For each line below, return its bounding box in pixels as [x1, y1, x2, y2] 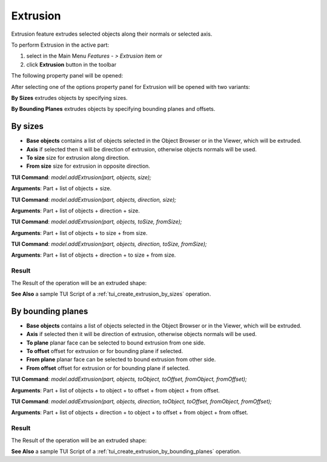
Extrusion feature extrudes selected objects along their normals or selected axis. [11, 30, 213, 38]
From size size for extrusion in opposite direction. [26, 162, 151, 170]
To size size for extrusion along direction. [26, 154, 130, 161]
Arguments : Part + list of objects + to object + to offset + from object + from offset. [11, 386, 220, 394]
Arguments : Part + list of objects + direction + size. [11, 206, 140, 214]
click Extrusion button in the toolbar [26, 61, 117, 68]
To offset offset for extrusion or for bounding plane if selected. [26, 348, 183, 355]
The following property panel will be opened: [11, 72, 124, 79]
